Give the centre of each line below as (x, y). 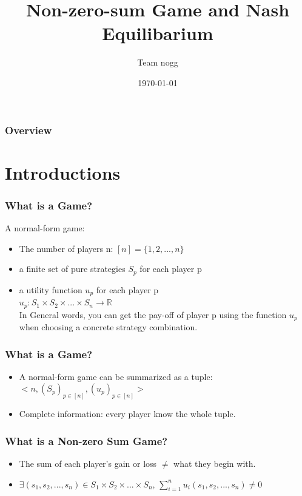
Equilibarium (158, 33)
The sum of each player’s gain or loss (88, 464)
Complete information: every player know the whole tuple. (127, 414)
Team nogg (158, 62)
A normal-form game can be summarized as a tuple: (116, 376)
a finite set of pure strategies (72, 269)
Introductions (63, 172)
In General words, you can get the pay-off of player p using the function (153, 314)
